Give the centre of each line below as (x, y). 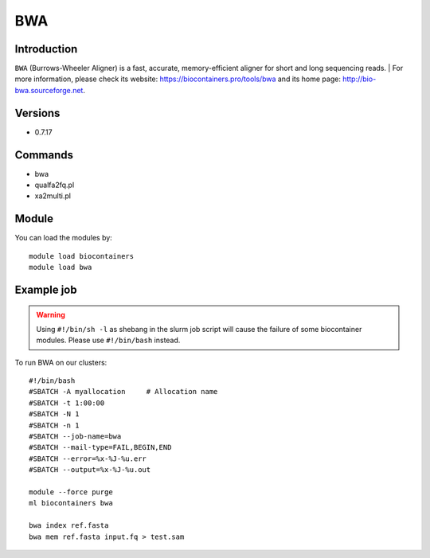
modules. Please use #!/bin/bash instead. (108, 340)
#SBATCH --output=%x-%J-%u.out (90, 470)
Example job (46, 289)
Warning (51, 314)
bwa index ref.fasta (69, 526)
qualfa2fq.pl (55, 185)
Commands (44, 155)
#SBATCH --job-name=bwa (75, 437)
